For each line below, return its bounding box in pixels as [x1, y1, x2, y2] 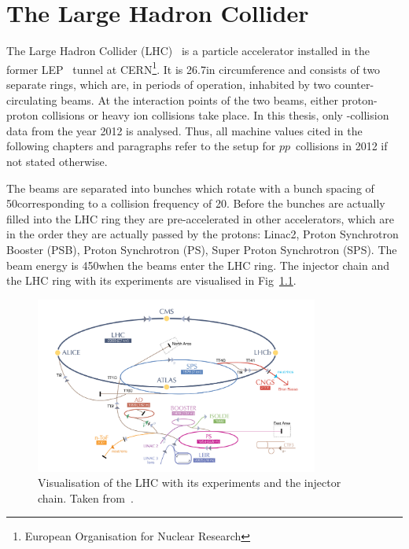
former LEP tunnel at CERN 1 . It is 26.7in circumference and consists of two [6, 58, 381, 77]
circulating [6, 91, 57, 108]
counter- [333, 76, 374, 92]
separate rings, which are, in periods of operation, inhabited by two [6, 76, 331, 92]
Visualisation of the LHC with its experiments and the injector [38, 474, 341, 491]
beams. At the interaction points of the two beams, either [61, 91, 338, 108]
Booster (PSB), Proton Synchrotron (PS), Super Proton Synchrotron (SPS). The [6, 241, 397, 257]
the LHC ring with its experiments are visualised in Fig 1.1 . [6, 272, 297, 289]
